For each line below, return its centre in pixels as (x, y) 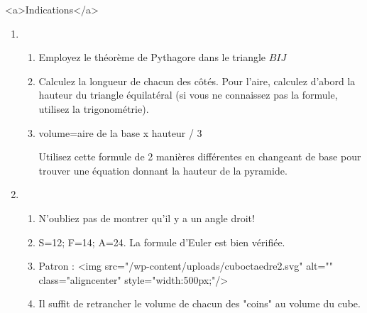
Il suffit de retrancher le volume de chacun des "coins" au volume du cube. (199, 303)
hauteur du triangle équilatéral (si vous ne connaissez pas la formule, (188, 95)
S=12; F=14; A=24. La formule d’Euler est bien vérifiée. (162, 242)
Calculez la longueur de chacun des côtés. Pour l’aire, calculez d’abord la (197, 81)
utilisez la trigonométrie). (94, 108)
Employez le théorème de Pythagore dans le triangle (152, 57)
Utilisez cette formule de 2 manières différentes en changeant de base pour (200, 156)
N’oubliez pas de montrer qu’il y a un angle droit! (147, 218)
